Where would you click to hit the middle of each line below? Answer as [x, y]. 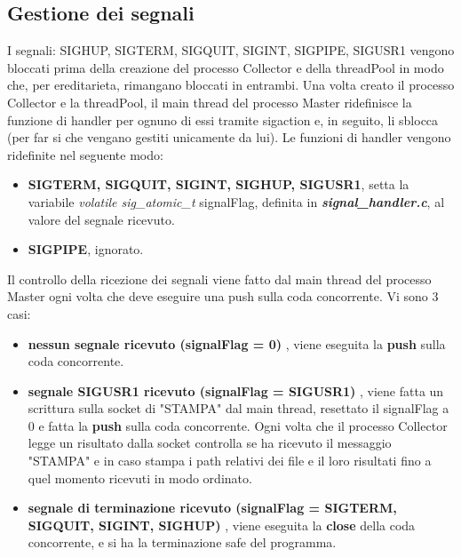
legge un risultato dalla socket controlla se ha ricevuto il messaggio [210, 443]
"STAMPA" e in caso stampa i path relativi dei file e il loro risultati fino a [230, 461]
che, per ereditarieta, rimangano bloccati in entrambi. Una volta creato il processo [231, 85]
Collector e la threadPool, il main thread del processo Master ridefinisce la [210, 102]
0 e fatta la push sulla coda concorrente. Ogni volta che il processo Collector [238, 425]
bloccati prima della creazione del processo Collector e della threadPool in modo [226, 67]
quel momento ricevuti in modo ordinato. [140, 477]
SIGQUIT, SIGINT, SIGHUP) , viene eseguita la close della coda [222, 525]
